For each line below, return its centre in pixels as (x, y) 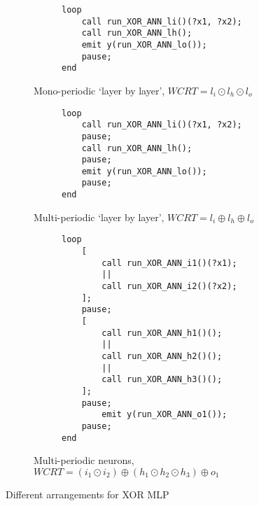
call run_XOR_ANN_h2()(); (162, 356)
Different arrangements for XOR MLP (87, 494)
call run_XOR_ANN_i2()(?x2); (169, 286)
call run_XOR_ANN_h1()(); (162, 333)
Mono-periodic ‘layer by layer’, (99, 90)
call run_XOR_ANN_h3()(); (162, 380)
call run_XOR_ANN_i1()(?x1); (169, 263)
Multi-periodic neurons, (84, 460)
